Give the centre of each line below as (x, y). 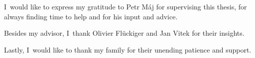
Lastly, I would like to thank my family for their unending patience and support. (128, 49)
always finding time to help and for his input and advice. (91, 16)
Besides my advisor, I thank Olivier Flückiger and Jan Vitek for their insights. (124, 33)
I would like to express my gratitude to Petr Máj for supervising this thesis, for (126, 6)
